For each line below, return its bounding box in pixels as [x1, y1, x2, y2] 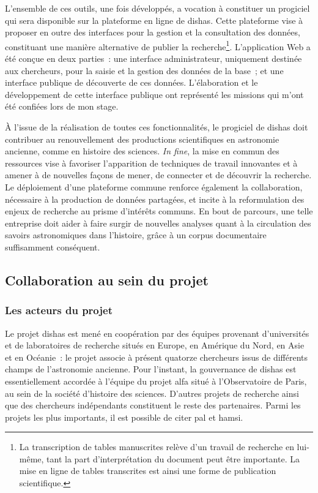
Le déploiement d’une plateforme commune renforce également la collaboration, [5, 180, 303, 193]
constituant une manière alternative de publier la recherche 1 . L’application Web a [5, 38, 311, 53]
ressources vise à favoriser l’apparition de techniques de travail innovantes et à [5, 156, 298, 169]
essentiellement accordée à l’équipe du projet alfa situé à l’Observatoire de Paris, [5, 374, 307, 387]
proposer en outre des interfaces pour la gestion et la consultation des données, [5, 26, 300, 39]
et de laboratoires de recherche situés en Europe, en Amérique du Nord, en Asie [5, 339, 305, 352]
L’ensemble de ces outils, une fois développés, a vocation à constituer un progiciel [5, 2, 310, 14]
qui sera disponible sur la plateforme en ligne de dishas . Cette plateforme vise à [5, 13, 303, 26]
